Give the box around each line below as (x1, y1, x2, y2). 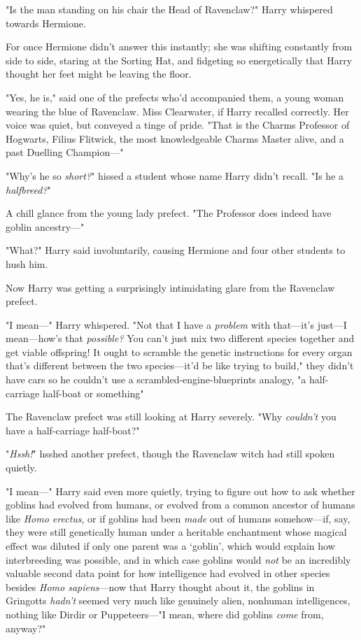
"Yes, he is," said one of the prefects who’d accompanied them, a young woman (6, 90, 344, 104)
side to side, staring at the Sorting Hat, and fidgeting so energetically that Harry (6, 52, 353, 67)
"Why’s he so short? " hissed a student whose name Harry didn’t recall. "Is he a (6, 168, 344, 183)
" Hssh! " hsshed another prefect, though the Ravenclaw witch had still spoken (6, 446, 335, 461)
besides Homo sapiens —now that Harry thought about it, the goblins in (6, 579, 315, 594)
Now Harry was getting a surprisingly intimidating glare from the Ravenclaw (6, 280, 335, 294)
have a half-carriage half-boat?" (6, 422, 140, 437)
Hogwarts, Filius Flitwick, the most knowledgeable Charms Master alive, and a (6, 131, 344, 145)
